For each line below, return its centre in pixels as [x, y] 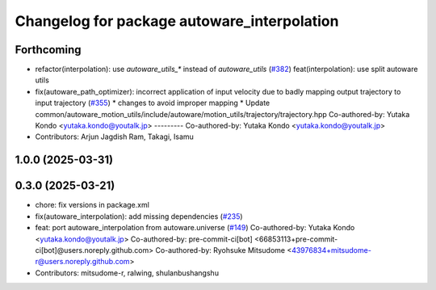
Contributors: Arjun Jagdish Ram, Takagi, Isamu [114, 137]
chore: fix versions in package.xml [92, 205]
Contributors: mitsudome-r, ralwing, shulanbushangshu [127, 273]
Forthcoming [48, 50]
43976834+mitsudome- [331, 250]
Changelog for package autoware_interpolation [177, 21]
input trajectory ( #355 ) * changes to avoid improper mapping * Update [153, 103]
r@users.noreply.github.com [82, 262]
